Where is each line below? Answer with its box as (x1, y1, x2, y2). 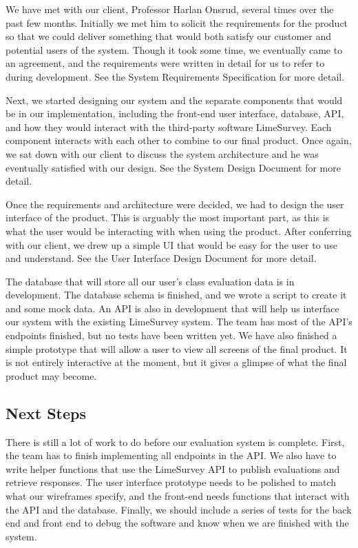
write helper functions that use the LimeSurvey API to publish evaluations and (6, 461, 340, 476)
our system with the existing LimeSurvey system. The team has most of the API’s (6, 314, 352, 329)
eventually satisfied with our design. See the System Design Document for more (6, 160, 341, 174)
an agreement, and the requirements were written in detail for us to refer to (6, 56, 325, 70)
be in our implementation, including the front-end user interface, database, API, (6, 106, 344, 121)
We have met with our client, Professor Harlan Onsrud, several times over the (6, 2, 334, 16)
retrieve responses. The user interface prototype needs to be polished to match (6, 475, 337, 489)
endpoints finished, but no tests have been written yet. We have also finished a (6, 328, 337, 343)
